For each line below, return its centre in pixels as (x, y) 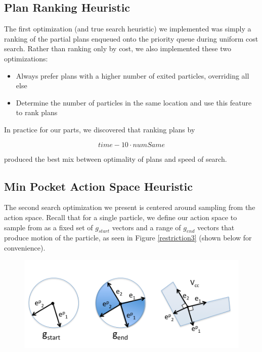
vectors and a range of (146, 227)
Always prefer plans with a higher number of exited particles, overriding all (133, 75)
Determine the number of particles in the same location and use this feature (134, 102)
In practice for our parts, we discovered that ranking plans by (100, 129)
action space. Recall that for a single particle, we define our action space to (121, 217)
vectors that (216, 227)
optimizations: (26, 58)
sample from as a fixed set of (49, 227)
